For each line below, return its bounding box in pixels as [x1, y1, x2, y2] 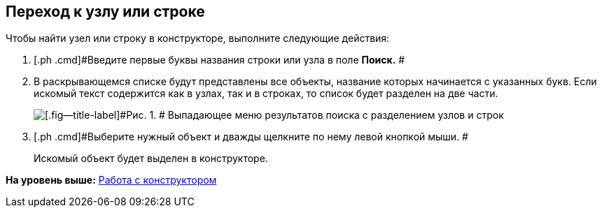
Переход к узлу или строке [6, 3, 205, 20]
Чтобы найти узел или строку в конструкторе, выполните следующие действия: [6, 32, 390, 45]
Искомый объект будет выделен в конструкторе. [34, 152, 268, 165]
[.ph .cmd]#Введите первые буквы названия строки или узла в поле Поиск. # [34, 54, 405, 66]
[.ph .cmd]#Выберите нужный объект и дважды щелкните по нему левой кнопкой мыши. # [34, 131, 468, 143]
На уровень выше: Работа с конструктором [6, 174, 217, 186]
